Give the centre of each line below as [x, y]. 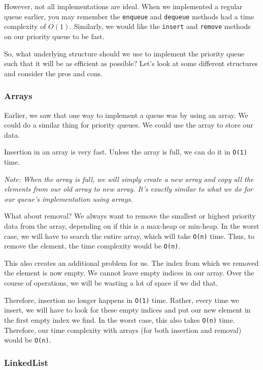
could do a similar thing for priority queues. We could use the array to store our [129, 125]
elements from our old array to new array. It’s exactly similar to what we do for [128, 189]
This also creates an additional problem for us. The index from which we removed [131, 263]
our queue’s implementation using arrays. [69, 198]
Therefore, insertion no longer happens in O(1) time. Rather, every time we [122, 300]
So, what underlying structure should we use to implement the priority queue [124, 53]
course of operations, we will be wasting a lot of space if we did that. [111, 283]
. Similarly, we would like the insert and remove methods [160, 26]
